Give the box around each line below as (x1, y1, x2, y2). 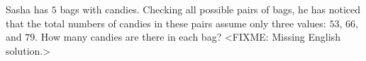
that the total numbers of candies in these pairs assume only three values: (6, 15, 326, 30)
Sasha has (6, 2, 49, 16)
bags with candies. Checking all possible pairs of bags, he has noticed (60, 2, 361, 16)
